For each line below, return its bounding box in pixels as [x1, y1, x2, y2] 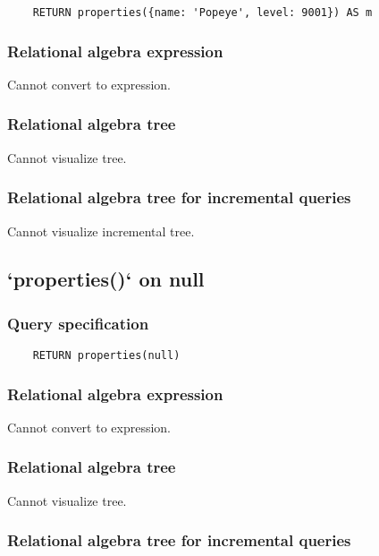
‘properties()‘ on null [7, 265, 205, 293]
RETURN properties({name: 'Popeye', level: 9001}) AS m [32, 6, 373, 19]
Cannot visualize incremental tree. [7, 221, 195, 240]
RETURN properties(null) [32, 349, 181, 363]
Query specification [7, 312, 149, 334]
